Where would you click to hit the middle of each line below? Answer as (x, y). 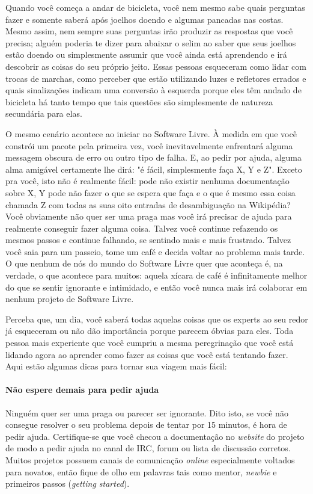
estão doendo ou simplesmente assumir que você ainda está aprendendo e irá (146, 54)
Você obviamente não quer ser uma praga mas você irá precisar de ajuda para (149, 216)
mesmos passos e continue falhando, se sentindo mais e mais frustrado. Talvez (148, 240)
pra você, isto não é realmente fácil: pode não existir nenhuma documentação (147, 181)
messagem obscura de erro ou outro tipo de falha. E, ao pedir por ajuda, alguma (154, 157)
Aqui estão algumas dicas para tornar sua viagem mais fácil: (116, 366)
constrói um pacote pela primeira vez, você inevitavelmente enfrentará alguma (149, 145)
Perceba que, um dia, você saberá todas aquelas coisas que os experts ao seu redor (157, 319)
